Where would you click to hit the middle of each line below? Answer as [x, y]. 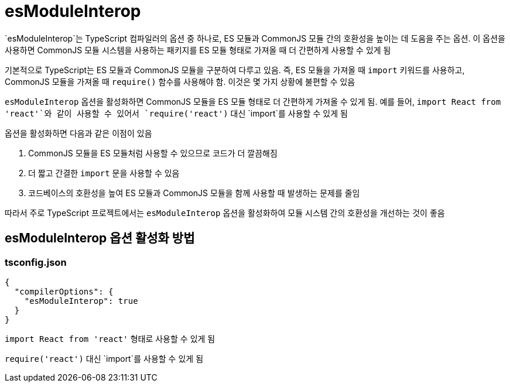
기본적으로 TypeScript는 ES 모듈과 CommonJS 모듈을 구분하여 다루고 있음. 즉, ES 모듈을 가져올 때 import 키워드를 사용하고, [235, 70]
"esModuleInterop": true [81, 301]
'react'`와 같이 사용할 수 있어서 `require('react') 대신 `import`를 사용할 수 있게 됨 [176, 113]
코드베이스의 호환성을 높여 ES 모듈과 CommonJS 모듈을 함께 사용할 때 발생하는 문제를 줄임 [194, 193]
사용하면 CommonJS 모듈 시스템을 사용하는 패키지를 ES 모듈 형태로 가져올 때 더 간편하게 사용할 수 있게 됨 [198, 50]
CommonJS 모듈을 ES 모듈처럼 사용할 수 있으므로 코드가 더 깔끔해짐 [153, 153]
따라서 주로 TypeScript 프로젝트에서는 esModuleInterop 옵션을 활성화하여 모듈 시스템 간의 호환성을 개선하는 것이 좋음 [225, 213]
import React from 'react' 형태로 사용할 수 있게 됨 [110, 338]
